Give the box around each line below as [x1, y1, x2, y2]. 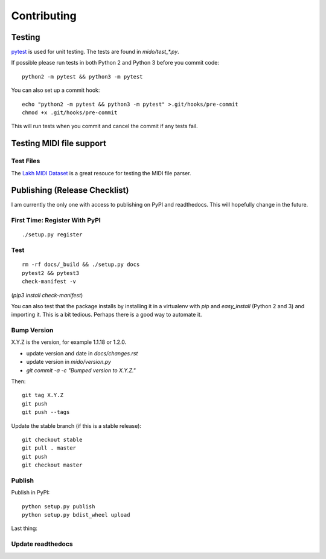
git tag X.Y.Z [22, 392, 63, 399]
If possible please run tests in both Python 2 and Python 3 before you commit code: [11, 59, 220, 66]
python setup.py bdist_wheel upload [22, 511, 130, 519]
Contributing [11, 9, 77, 22]
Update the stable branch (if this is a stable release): [11, 422, 142, 429]
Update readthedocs [11, 540, 73, 548]
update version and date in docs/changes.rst [26, 349, 138, 357]
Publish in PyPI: [11, 489, 50, 496]
